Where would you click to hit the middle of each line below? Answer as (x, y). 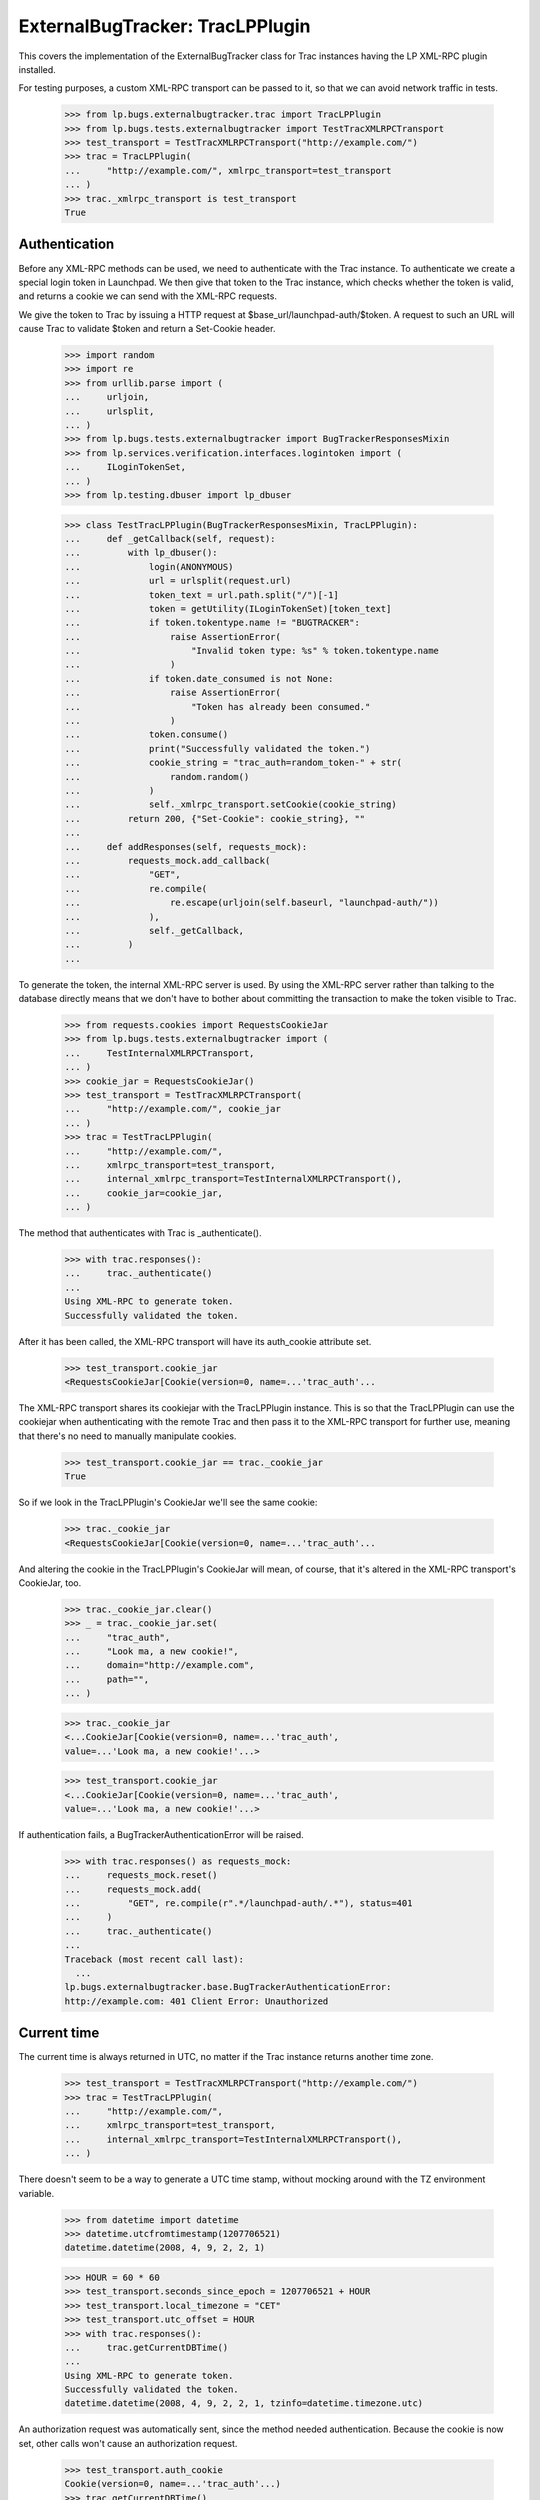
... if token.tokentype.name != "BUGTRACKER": (212, 623)
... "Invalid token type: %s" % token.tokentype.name (252, 651)
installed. (37, 69)
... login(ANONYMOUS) (149, 566)
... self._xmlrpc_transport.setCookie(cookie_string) (230, 804)
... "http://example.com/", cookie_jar (173, 1109)
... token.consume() (146, 734)
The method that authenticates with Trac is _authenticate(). (140, 1233)
